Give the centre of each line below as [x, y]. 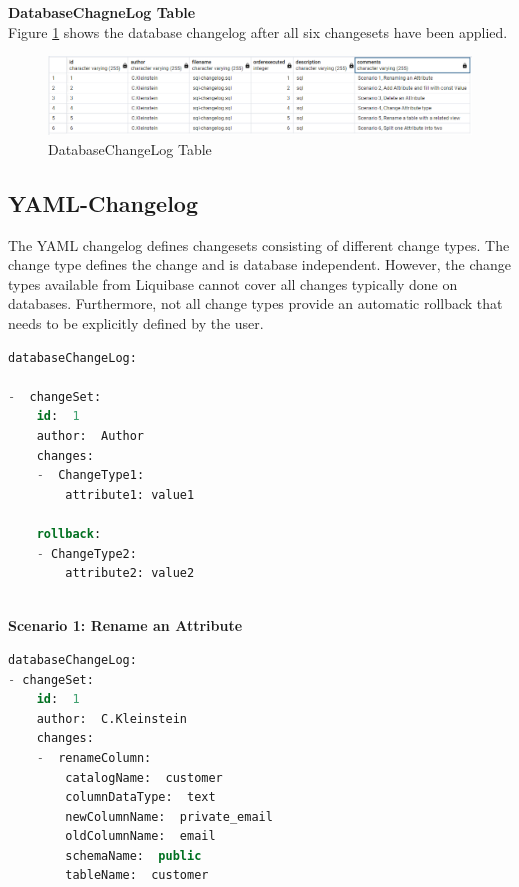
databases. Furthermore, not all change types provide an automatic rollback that [255, 303]
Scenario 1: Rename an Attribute [125, 625]
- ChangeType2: [86, 553]
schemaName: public [133, 855]
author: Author [90, 436]
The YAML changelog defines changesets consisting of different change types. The [259, 244]
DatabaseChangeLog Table [130, 148]
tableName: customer [137, 875]
